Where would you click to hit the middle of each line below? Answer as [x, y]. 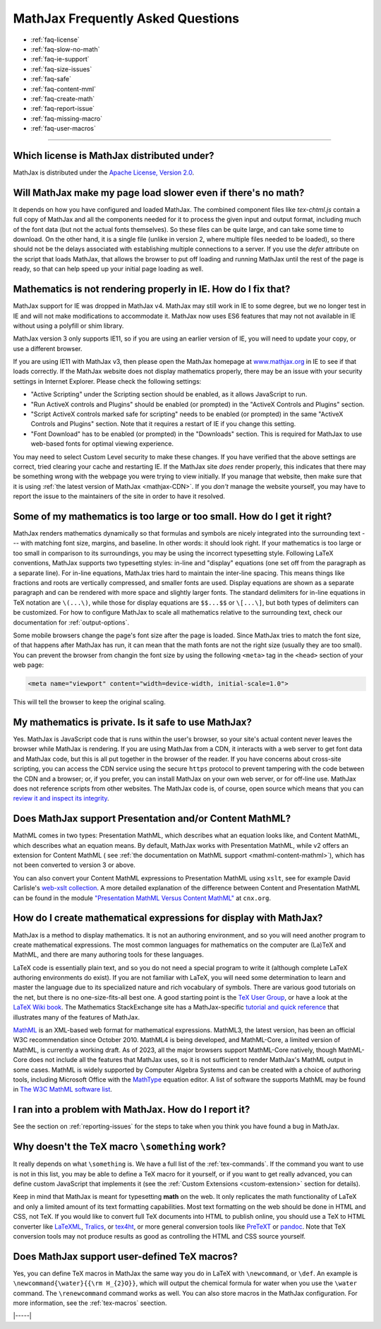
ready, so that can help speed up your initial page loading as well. [108, 269]
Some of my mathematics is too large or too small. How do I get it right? [173, 516]
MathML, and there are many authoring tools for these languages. [108, 955]
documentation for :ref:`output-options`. [71, 622]
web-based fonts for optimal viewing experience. [102, 444]
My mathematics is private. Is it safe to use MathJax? [132, 722]
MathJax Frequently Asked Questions [126, 18]
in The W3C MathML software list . [63, 1089]
